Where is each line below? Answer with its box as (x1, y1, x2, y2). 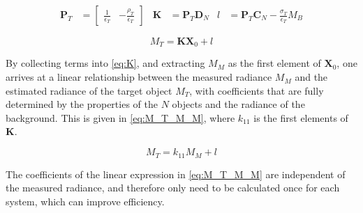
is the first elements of (253, 110, 348, 125)
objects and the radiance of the (172, 97, 305, 111)
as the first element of (228, 56, 321, 70)
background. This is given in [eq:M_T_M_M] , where (6, 110, 235, 125)
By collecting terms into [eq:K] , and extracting (6, 56, 205, 70)
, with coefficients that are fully (189, 83, 324, 97)
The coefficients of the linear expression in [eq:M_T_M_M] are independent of (6, 166, 346, 181)
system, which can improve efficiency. (6, 194, 165, 208)
